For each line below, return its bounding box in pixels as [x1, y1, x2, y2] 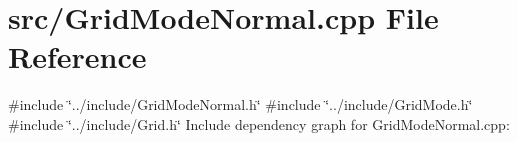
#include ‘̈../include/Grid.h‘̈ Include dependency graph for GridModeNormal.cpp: [8, 113, 510, 134]
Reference [8, 36, 147, 77]
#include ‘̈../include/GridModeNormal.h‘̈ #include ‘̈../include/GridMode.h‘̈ [8, 94, 473, 115]
